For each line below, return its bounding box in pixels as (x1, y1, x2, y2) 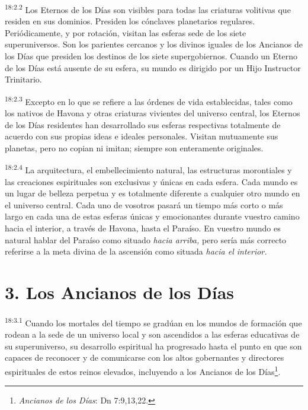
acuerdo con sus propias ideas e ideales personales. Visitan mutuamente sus (5, 130, 278, 142)
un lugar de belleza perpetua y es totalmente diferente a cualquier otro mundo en (5, 187, 300, 199)
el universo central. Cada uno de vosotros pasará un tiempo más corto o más (5, 198, 283, 211)
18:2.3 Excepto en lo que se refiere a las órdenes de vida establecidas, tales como (5, 93, 293, 107)
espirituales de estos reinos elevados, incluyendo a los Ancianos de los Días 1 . (5, 364, 281, 377)
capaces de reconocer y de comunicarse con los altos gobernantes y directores (5, 351, 284, 364)
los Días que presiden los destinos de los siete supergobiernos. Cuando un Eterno (5, 50, 298, 62)
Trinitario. (5, 73, 42, 85)
